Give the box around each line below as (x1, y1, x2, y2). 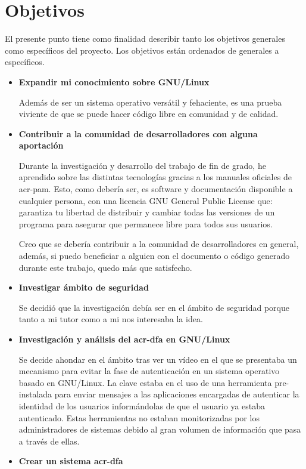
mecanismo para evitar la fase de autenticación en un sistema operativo (18, 365, 280, 377)
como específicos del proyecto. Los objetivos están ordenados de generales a (5, 44, 279, 56)
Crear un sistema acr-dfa (18, 455, 123, 467)
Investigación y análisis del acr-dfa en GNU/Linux (18, 333, 230, 345)
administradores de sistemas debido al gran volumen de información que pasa (18, 423, 301, 436)
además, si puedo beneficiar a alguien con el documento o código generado (18, 249, 290, 262)
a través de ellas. (18, 434, 80, 447)
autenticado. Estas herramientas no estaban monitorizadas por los (18, 411, 260, 424)
